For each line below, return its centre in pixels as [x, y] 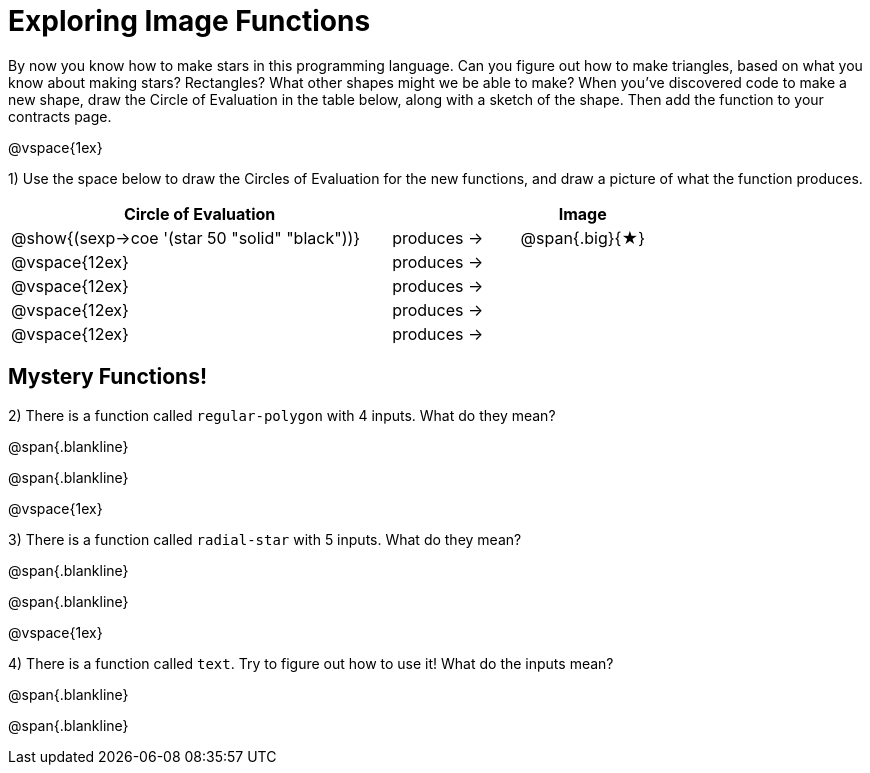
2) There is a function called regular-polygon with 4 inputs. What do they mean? [282, 415]
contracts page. [60, 116]
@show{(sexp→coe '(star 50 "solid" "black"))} [186, 237]
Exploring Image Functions [189, 21]
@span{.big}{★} [582, 237]
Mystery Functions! [107, 377]
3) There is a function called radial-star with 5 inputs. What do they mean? [265, 539]
